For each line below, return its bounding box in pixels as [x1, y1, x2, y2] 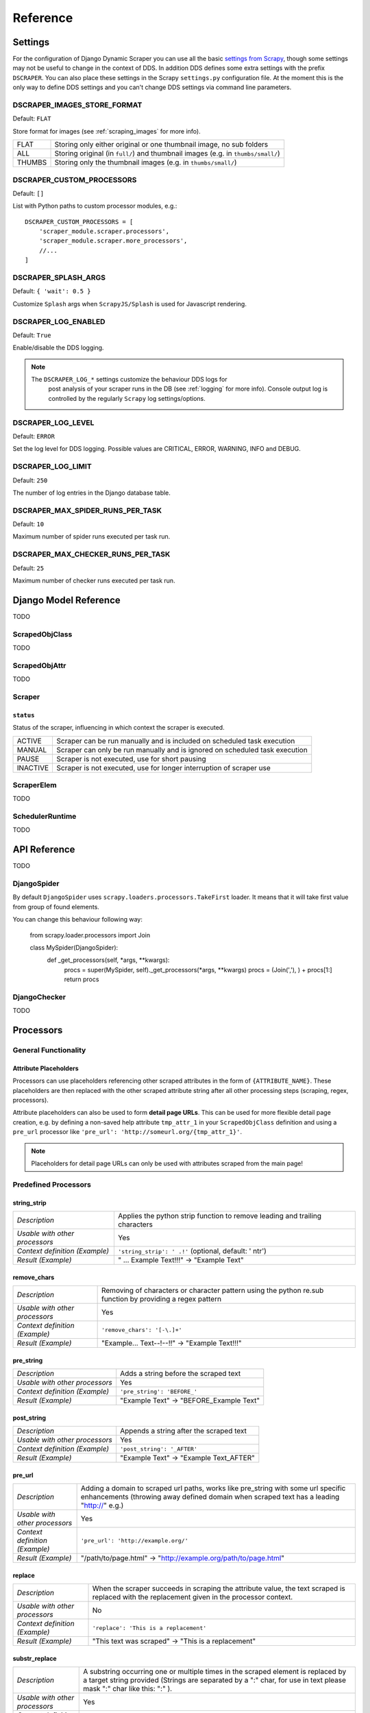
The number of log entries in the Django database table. [12, 489, 171, 497]
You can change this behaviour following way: [12, 915, 143, 924]
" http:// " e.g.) [80, 1501, 124, 1510]
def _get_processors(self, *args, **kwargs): [47, 956, 170, 964]
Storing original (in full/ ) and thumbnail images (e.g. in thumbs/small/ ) [54, 149, 280, 158]
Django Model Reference [12, 594, 121, 606]
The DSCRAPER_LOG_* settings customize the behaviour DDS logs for [31, 375, 227, 384]
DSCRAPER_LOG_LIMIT [12, 462, 92, 471]
